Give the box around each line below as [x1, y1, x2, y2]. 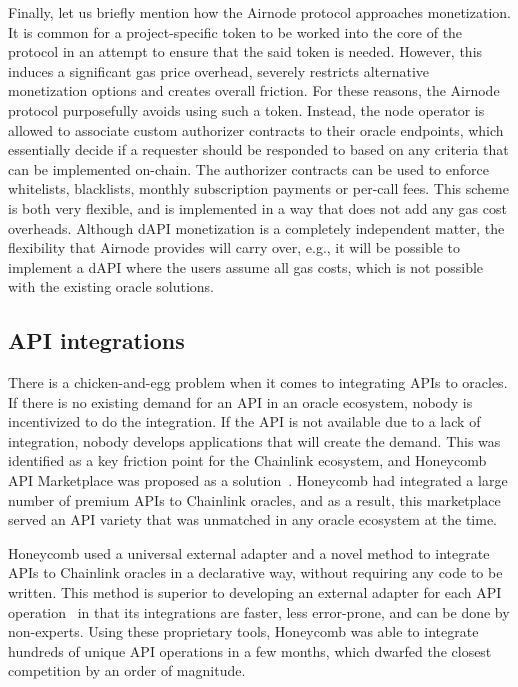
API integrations [8, 325, 185, 356]
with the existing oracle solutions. [8, 276, 214, 297]
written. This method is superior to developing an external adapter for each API [8, 582, 502, 603]
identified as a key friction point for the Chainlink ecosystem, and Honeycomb [8, 450, 487, 471]
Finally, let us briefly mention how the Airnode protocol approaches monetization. [8, 2, 511, 22]
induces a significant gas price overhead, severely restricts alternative [8, 60, 430, 81]
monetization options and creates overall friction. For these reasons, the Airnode [8, 80, 500, 101]
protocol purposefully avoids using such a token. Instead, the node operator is [8, 99, 485, 120]
